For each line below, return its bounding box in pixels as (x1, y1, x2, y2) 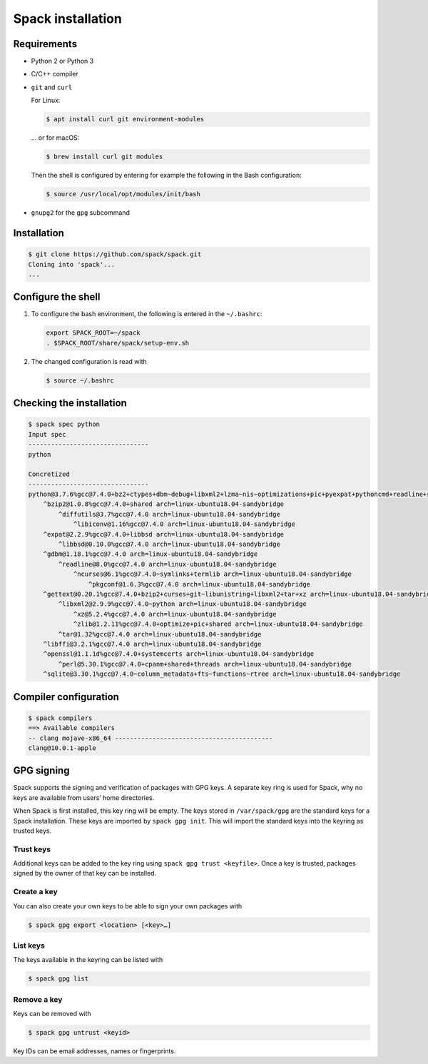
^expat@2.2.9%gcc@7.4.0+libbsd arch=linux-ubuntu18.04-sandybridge (43, 530, 285, 538)
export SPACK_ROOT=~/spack (46, 329, 141, 337)
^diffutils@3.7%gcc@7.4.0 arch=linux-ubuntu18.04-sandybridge (58, 510, 281, 518)
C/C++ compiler (31, 70, 78, 78)
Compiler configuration (13, 691, 119, 703)
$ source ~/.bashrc (46, 376, 114, 385)
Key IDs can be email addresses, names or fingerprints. (13, 1047, 176, 1055)
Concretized (28, 470, 71, 478)
